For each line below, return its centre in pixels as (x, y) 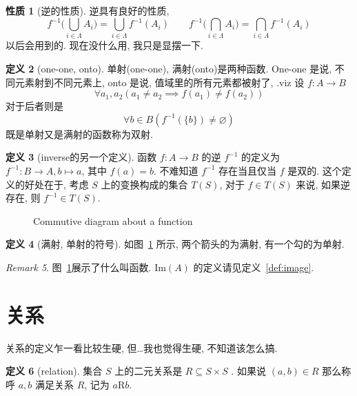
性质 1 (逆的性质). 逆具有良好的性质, (88, 10)
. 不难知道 (176, 170)
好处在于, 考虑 (57, 184)
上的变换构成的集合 (144, 184)
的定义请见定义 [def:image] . (254, 267)
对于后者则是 (34, 106)
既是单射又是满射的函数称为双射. (79, 133)
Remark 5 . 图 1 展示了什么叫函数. (79, 267)
